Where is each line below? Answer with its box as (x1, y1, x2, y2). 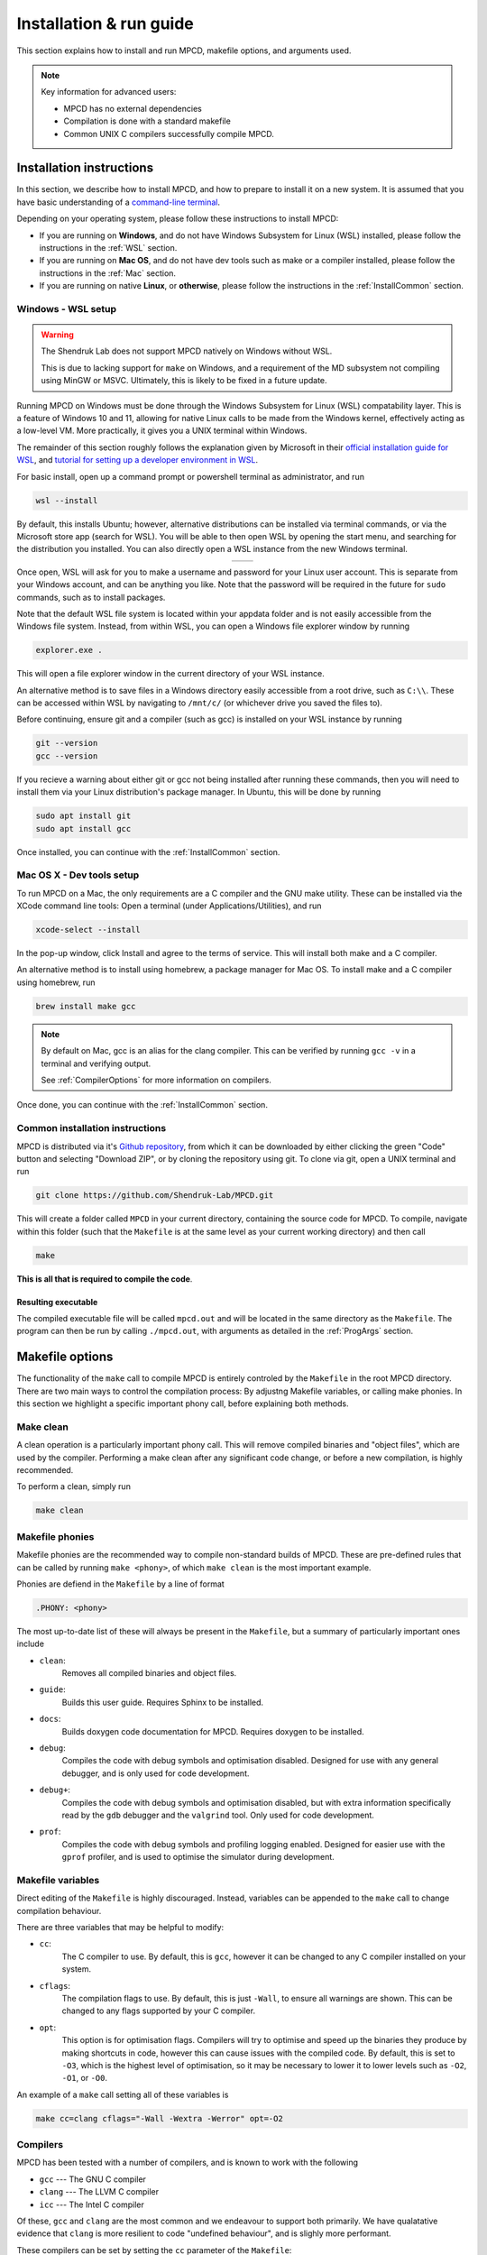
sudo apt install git (35, 811, 132, 821)
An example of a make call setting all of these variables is (16, 2089, 229, 2100)
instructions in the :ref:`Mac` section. (39, 267, 176, 279)
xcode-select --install (35, 925, 142, 935)
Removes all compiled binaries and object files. (61, 1668, 237, 1679)
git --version (35, 738, 98, 749)
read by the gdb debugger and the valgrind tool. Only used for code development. (61, 1809, 374, 1820)
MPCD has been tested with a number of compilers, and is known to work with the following (16, 2157, 359, 2168)
